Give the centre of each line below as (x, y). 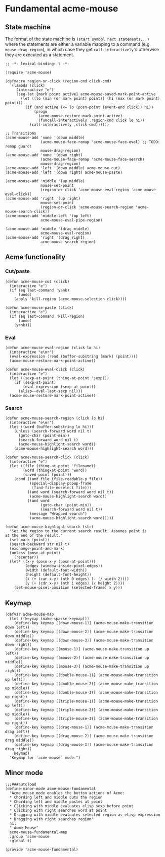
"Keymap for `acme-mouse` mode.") (45, 758)
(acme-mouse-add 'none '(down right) (44, 155)
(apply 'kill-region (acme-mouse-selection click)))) (70, 299)
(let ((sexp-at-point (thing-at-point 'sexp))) (60, 378)
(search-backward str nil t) (40, 544)
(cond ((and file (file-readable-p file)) (58, 479)
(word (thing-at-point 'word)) (55, 470)
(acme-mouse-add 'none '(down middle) (45, 138)
